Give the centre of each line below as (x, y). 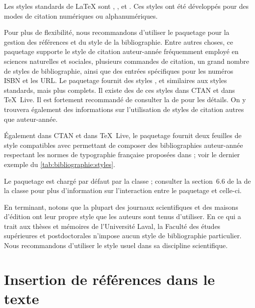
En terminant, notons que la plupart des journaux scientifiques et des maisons (121, 207)
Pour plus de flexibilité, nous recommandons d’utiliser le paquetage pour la (117, 32)
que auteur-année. (31, 119)
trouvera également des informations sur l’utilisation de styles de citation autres (124, 109)
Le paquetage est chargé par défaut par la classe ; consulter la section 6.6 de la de (127, 181)
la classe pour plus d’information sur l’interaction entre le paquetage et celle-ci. (123, 190)
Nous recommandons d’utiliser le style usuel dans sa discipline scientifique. (116, 245)
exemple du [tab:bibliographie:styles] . (60, 164)
